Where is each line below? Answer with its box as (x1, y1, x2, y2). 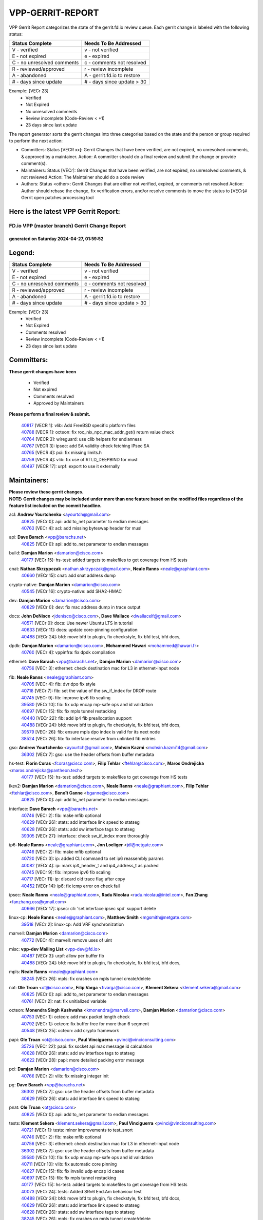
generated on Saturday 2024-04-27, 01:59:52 (9, 236, 104, 242)
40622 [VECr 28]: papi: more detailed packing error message (21, 1057, 145, 1063)
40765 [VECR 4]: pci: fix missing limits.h (21, 449, 102, 456)
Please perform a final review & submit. (9, 411, 91, 417)
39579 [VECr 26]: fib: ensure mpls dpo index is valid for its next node (21, 729, 160, 734)
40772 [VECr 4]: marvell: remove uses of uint (21, 937, 112, 943)
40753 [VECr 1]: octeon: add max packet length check (21, 1014, 130, 1020)
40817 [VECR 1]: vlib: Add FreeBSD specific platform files (21, 422, 136, 428)
